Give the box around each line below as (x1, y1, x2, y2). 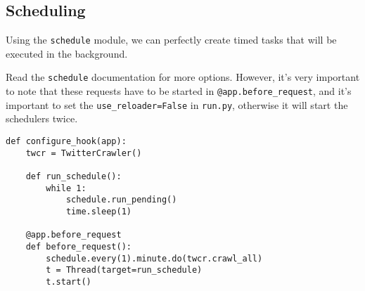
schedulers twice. (6, 111, 78, 126)
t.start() (46, 276, 91, 287)
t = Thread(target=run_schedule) (46, 265, 203, 276)
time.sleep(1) (65, 206, 132, 216)
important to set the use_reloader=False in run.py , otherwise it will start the (6, 97, 348, 112)
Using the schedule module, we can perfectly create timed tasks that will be (6, 32, 337, 47)
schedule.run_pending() (65, 195, 177, 205)
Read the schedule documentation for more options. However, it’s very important (6, 70, 360, 84)
